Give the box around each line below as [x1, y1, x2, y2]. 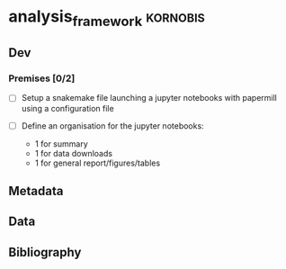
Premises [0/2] [8, 72, 76, 85]
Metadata [8, 183, 64, 199]
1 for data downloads [34, 148, 113, 158]
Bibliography [8, 245, 82, 260]
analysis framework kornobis [8, 6, 206, 30]
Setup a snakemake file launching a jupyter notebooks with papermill [21, 93, 278, 103]
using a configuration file [21, 103, 114, 113]
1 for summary [34, 138, 89, 149]
